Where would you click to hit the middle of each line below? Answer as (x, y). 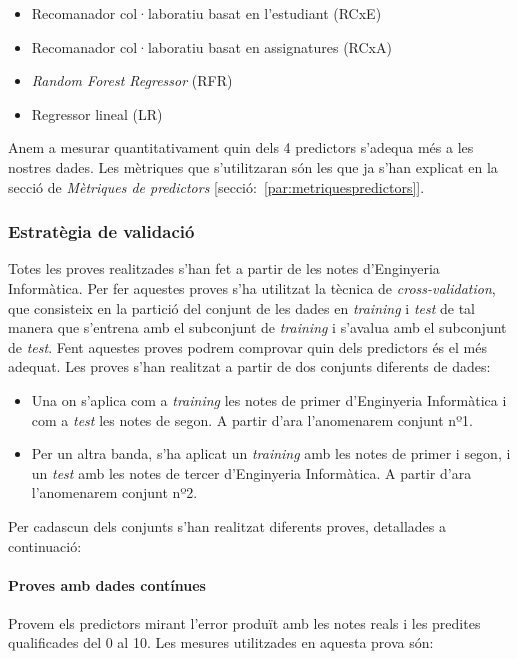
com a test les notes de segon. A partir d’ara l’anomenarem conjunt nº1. (252, 419)
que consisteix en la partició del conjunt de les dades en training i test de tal (242, 307)
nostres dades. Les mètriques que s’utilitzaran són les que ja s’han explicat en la (253, 166)
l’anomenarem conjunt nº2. (114, 492)
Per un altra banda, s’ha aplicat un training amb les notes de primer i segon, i (271, 453)
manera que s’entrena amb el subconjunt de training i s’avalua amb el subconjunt (257, 327)
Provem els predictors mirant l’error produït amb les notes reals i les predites (244, 622)
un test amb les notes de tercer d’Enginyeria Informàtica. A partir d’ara (251, 472)
